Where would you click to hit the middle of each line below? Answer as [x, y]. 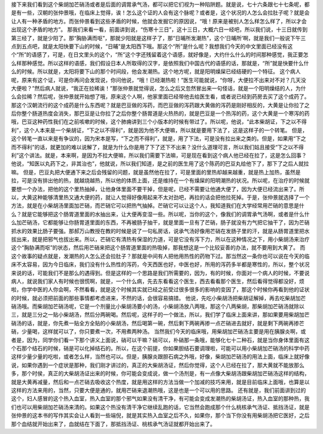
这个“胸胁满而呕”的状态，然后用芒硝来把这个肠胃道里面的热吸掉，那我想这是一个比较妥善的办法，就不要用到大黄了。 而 [158, 248]
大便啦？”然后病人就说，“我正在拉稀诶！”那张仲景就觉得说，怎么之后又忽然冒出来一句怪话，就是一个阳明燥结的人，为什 [159, 88]
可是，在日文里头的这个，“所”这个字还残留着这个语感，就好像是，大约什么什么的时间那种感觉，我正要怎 [180, 55]
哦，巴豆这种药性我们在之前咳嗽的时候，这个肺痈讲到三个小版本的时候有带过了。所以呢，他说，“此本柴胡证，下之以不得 [159, 122]
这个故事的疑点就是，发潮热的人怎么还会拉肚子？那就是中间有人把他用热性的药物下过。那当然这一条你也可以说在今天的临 [160, 256]
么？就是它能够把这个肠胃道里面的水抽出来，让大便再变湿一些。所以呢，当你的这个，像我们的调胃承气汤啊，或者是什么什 [160, 214]
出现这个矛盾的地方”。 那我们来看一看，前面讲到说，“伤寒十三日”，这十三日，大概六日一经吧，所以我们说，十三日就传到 [159, 29]
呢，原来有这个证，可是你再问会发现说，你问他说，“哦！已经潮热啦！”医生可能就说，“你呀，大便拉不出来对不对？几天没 [159, 80]
